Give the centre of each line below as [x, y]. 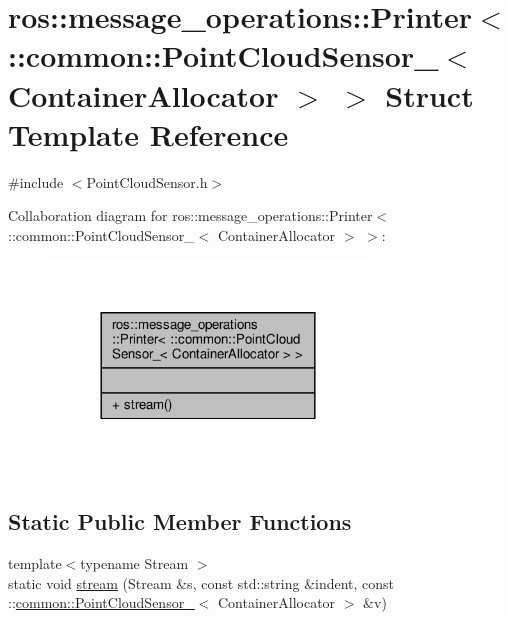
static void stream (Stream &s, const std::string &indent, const [201, 582]
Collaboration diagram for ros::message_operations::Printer [190, 215]
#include [36, 181]
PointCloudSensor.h [147, 181]
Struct [429, 94]
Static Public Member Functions [180, 521]
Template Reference [148, 133]
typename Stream [134, 563]
